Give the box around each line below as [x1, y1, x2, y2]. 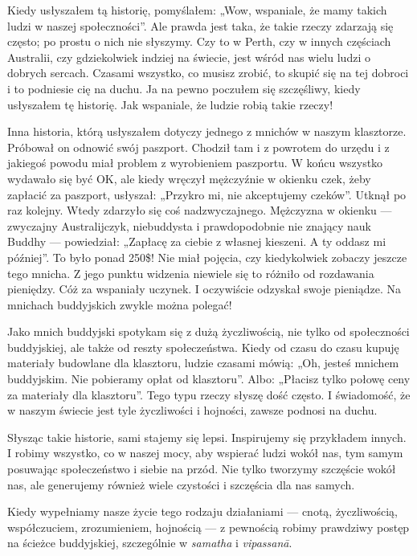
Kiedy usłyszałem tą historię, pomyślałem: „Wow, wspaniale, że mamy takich [7, 2, 387, 18]
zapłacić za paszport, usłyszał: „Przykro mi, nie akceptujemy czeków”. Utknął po [7, 186, 407, 202]
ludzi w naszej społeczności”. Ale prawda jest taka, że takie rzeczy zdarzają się [7, 17, 394, 34]
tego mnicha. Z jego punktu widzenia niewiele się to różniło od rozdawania [7, 264, 374, 281]
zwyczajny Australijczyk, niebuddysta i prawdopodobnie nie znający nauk [7, 217, 371, 234]
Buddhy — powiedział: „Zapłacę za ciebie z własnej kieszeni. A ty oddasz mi [7, 233, 386, 250]
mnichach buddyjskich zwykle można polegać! [7, 296, 232, 313]
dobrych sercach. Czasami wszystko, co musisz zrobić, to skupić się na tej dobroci [7, 64, 409, 81]
